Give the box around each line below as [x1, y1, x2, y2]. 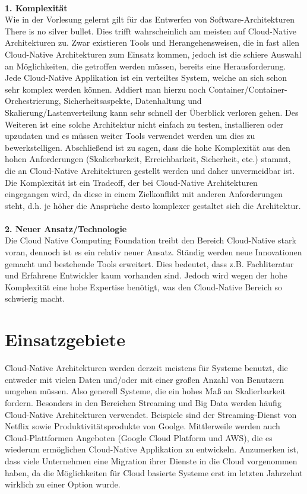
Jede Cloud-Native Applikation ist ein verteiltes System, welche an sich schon [5, 71, 287, 84]
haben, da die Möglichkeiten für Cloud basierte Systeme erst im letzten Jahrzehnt [5, 466, 303, 479]
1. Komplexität [5, 1, 68, 14]
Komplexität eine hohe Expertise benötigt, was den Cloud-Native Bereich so [5, 280, 282, 293]
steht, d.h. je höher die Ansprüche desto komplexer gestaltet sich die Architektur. [5, 199, 301, 211]
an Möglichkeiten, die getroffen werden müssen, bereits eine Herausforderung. [5, 59, 286, 72]
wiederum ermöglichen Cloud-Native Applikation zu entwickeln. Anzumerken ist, [5, 443, 299, 455]
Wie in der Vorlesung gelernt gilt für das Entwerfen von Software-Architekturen [5, 13, 295, 26]
